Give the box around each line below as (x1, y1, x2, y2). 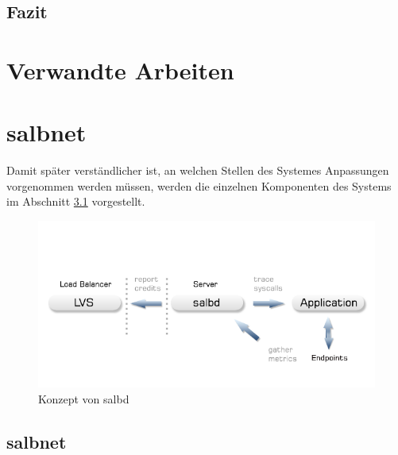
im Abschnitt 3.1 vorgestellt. (6, 193, 145, 210)
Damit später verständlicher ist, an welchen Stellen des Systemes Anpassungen (6, 162, 389, 179)
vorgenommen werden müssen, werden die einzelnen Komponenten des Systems (6, 177, 392, 194)
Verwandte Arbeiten (6, 53, 234, 86)
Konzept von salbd (38, 391, 129, 407)
